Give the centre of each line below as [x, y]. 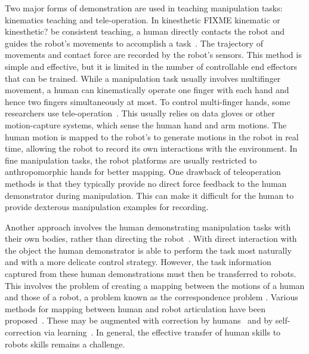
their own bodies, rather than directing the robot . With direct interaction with [151, 238]
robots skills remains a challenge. [65, 344]
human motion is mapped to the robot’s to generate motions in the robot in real [152, 136]
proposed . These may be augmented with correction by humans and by [139, 320]
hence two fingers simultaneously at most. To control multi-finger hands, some [148, 101]
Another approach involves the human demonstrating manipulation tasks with [148, 227]
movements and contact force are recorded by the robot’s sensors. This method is [153, 55]
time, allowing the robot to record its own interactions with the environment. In [151, 148]
